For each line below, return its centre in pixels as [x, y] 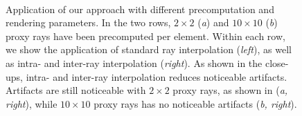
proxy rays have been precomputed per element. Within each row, [145, 36]
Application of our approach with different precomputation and [140, 9]
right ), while [32, 103]
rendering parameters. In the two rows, [88, 22]
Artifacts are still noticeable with [76, 90]
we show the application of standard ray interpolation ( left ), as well [149, 49]
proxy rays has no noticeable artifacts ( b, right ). [195, 103]
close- [277, 62]
